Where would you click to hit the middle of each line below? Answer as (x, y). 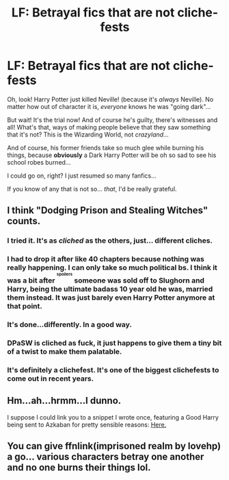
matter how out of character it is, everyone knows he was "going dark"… (109, 106)
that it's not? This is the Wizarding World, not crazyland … (88, 134)
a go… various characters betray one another (106, 456)
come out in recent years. (51, 379)
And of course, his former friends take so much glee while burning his (106, 147)
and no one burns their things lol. (79, 467)
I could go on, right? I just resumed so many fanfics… (82, 176)
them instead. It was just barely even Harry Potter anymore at (111, 298)
